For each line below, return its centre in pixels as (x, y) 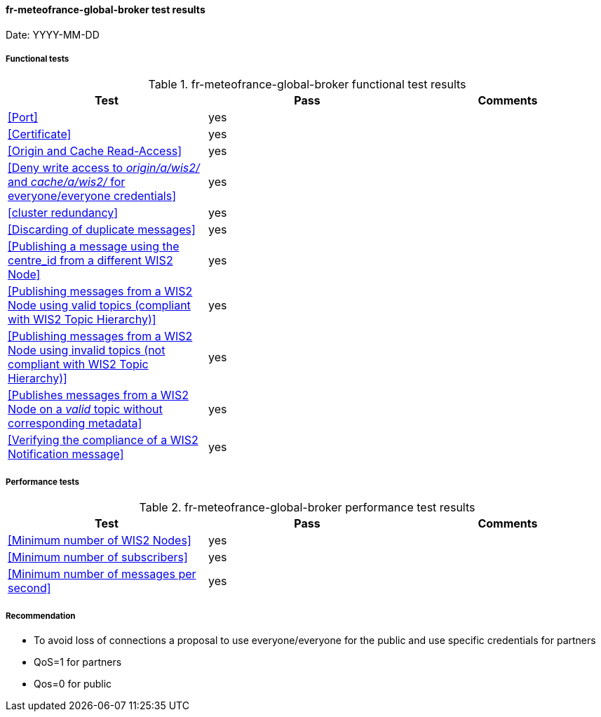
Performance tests (42, 482)
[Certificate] (40, 134)
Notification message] (66, 454)
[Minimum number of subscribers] (98, 557)
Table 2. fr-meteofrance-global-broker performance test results (307, 508)
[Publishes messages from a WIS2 (98, 395)
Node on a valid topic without (85, 409)
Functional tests (38, 59)
